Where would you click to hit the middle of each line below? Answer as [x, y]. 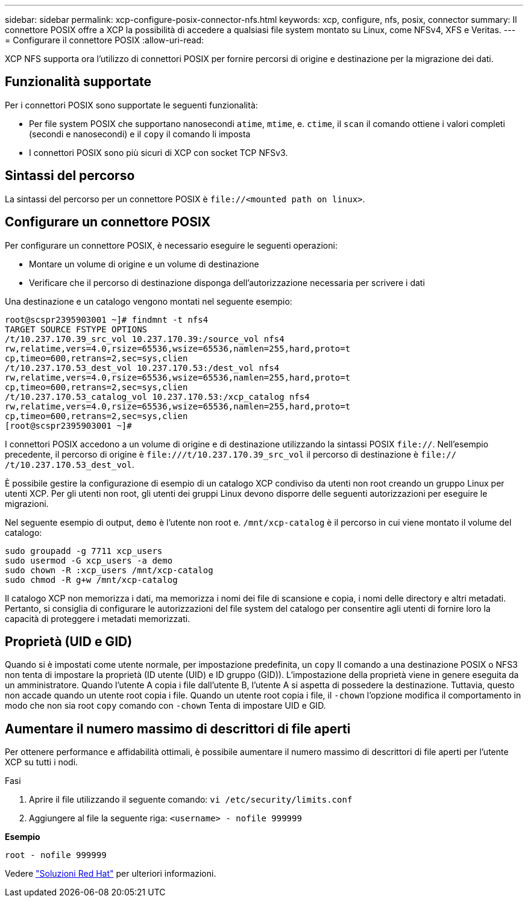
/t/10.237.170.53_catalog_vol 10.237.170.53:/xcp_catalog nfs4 [157, 397]
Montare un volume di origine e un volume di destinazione [144, 264]
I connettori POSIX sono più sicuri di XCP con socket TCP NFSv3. [159, 152]
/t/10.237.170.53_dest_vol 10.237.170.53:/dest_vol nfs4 [142, 368]
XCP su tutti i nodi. [42, 762]
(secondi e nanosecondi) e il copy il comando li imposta [140, 134]
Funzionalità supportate [78, 82]
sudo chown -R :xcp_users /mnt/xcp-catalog [109, 570]
